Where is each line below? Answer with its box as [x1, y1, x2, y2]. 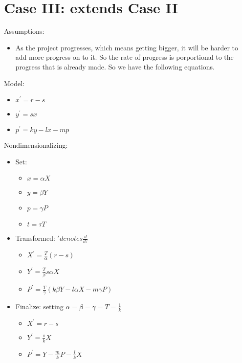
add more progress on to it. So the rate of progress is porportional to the [15, 52, 234, 62]
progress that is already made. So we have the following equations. [15, 61, 215, 71]
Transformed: [15, 233, 55, 243]
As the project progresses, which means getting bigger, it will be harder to [15, 42, 239, 52]
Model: [4, 78, 25, 88]
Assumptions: [4, 26, 44, 36]
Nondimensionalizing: [4, 140, 68, 150]
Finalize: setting [15, 301, 64, 312]
